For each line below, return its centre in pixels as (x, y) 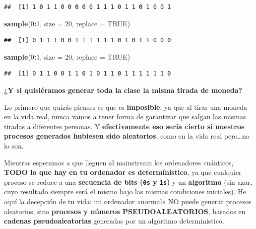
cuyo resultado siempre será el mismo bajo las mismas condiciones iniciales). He (125, 191)
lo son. (14, 145)
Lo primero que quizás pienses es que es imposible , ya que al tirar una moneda (126, 107)
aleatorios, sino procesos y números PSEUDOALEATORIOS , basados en (125, 211)
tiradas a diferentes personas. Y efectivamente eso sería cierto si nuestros (124, 126)
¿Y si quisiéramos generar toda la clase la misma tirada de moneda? (123, 90)
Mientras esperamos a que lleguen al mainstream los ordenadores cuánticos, (119, 162)
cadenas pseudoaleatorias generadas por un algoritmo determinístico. (114, 221)
